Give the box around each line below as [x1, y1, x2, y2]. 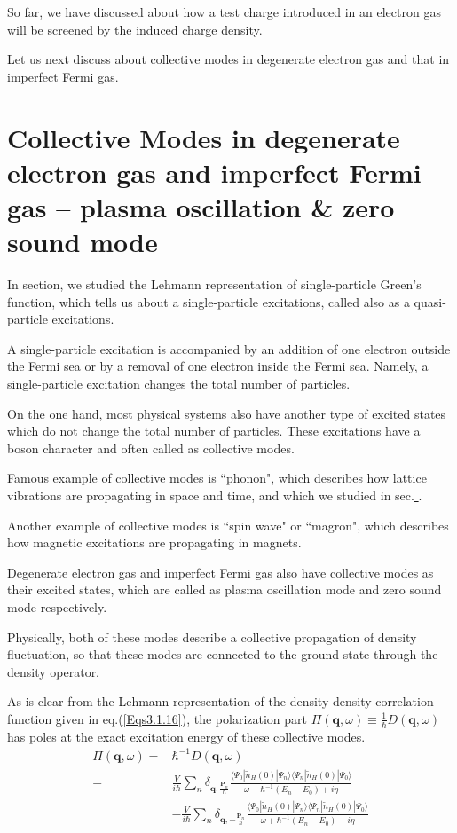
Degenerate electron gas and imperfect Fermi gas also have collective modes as [7, 562, 434, 581]
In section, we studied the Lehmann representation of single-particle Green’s [7, 275, 422, 294]
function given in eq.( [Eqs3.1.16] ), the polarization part [7, 709, 307, 727]
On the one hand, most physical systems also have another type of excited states [7, 404, 446, 422]
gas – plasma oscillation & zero [7, 188, 395, 224]
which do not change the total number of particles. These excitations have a [7, 421, 421, 440]
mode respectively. [7, 597, 107, 616]
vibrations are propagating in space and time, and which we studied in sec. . [7, 486, 422, 504]
